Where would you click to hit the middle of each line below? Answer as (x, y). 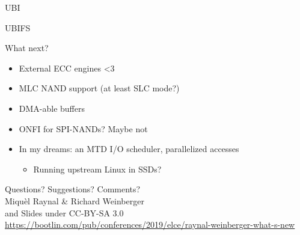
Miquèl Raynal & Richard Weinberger (75, 200)
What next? (27, 48)
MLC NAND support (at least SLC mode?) (99, 88)
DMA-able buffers (52, 108)
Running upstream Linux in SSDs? (97, 169)
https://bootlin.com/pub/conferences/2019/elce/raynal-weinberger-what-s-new (150, 224)
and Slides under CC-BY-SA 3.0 (64, 212)
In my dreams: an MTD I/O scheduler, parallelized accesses (129, 149)
